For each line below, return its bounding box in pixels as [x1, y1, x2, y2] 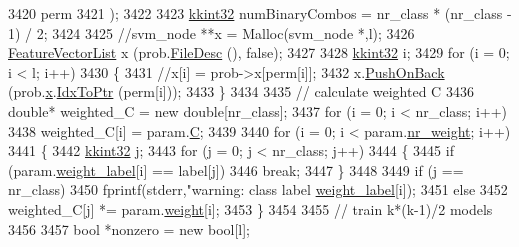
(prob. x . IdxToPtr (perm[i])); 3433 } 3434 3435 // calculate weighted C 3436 [8, 81, 474, 102]
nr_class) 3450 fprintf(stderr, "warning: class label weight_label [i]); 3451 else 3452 [8, 179, 508, 200]
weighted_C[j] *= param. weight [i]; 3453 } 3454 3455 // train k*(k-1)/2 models [8, 198, 493, 219]
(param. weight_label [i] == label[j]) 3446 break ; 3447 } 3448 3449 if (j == [8, 159, 464, 180]
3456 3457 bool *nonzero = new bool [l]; [8, 218, 250, 239]
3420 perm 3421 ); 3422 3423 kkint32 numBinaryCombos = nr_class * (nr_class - [8, 3, 512, 23]
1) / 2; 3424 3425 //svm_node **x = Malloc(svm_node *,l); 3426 [8, 22, 415, 43]
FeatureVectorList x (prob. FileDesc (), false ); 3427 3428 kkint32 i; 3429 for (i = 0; [8, 42, 510, 63]
